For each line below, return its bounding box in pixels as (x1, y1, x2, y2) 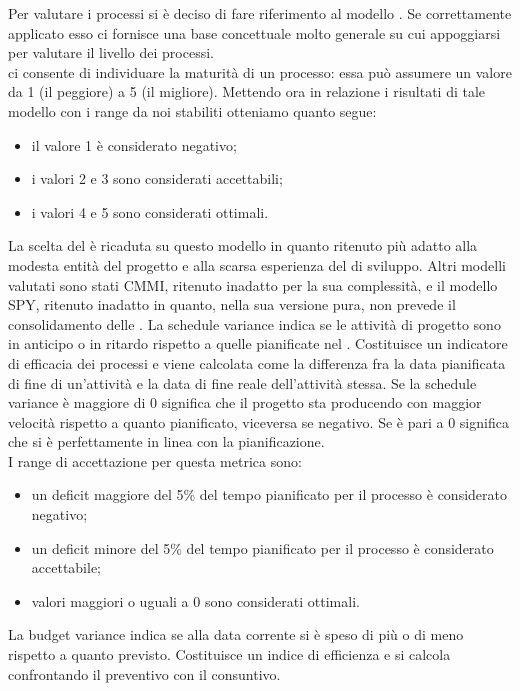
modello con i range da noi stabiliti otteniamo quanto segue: (8, 100, 377, 121)
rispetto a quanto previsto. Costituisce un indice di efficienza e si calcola (8, 644, 451, 665)
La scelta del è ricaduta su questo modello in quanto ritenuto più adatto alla (8, 235, 478, 256)
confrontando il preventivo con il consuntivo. (8, 663, 281, 684)
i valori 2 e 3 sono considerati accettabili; (31, 168, 283, 189)
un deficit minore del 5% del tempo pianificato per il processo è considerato (31, 537, 494, 558)
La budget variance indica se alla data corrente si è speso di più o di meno (8, 624, 464, 645)
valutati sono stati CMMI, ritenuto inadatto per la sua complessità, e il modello (8, 274, 498, 295)
